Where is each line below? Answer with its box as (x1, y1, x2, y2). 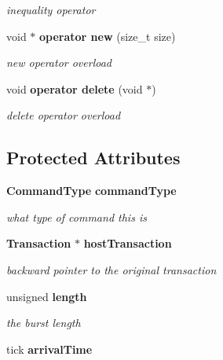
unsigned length (6, 288, 87, 304)
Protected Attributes (6, 145, 181, 170)
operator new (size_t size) (39, 28, 176, 44)
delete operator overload (6, 107, 121, 123)
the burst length (6, 314, 81, 331)
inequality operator (6, 2, 96, 17)
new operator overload (6, 54, 111, 71)
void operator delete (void (6, 80, 143, 97)
